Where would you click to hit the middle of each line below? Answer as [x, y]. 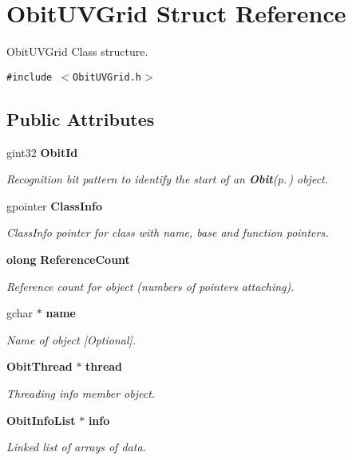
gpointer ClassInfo [54, 205]
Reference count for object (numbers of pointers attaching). [150, 286]
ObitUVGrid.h [107, 77]
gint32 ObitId [42, 152]
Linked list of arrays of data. [76, 447]
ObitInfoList [41, 420]
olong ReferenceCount [68, 259]
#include [30, 77]
